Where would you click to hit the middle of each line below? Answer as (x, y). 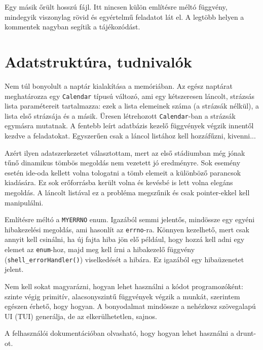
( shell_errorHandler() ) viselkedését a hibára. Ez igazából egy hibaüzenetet (124, 259)
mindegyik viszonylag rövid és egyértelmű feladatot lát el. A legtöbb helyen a (124, 16)
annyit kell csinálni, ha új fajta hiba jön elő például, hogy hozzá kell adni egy (125, 239)
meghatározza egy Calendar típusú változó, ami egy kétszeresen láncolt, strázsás (129, 96)
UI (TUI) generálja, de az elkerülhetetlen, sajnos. (81, 316)
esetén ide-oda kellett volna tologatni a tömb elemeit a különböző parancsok (123, 172)
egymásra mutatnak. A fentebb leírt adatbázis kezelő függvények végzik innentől (129, 126)
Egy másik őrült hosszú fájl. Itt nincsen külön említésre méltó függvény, (116, 7)
